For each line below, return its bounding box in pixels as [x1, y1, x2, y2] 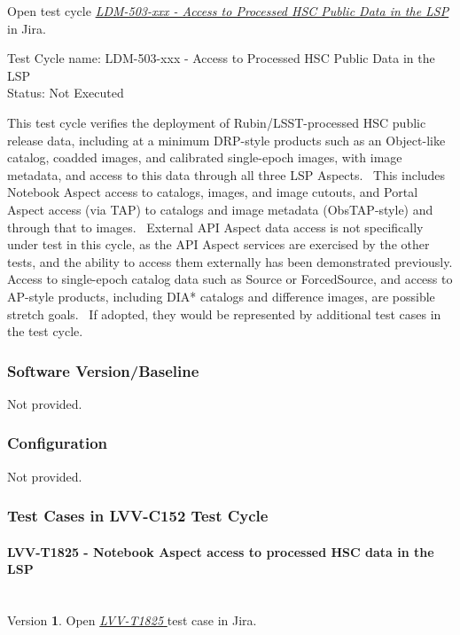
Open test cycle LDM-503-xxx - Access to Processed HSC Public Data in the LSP [7, 2, 449, 20]
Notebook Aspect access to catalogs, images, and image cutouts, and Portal [7, 183, 418, 201]
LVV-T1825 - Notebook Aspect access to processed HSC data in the [7, 542, 434, 561]
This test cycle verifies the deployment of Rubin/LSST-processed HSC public [7, 113, 426, 131]
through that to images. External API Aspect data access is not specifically [7, 217, 424, 236]
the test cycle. [7, 322, 83, 341]
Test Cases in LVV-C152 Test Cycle [7, 505, 269, 527]
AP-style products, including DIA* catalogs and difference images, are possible [7, 286, 435, 305]
